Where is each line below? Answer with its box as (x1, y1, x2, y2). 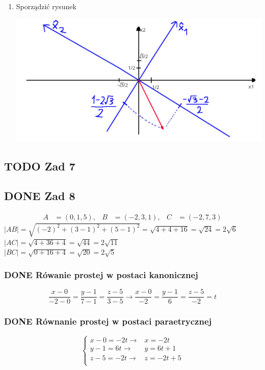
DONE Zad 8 (4, 188, 75, 204)
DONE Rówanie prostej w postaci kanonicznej (4, 268, 198, 281)
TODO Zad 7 (4, 158, 75, 174)
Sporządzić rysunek (16, 1, 76, 11)
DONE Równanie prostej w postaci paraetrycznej (4, 315, 212, 328)
